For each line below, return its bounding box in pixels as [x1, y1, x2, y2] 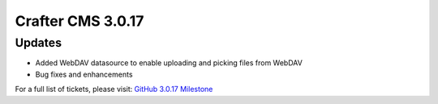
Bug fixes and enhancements [35, 69, 133, 79]
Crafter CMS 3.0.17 [15, 12, 144, 30]
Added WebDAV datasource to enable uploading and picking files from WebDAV [35, 58, 303, 68]
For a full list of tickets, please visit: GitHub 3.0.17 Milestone [15, 85, 213, 94]
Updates [15, 35, 62, 50]
